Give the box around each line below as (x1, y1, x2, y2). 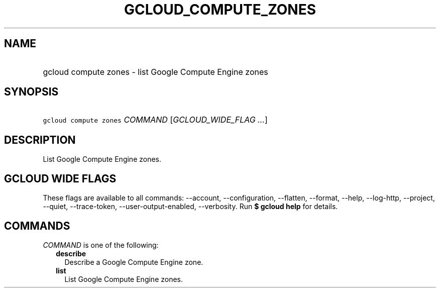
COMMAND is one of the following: (43, 240, 159, 249)
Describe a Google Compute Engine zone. (64, 257, 203, 266)
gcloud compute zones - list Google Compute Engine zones (43, 66, 268, 77)
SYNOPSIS (4, 85, 59, 99)
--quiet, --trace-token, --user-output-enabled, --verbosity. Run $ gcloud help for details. (43, 202, 338, 211)
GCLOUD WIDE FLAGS (4, 172, 117, 185)
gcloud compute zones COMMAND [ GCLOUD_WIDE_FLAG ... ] (43, 115, 268, 125)
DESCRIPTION (4, 133, 76, 146)
